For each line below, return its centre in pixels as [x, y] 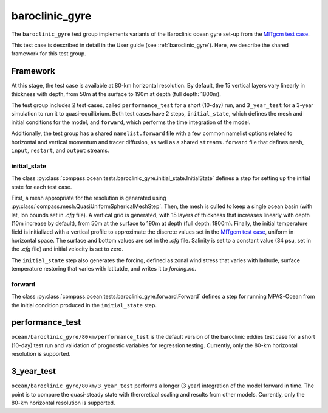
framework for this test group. [49, 54]
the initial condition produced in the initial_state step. [84, 305]
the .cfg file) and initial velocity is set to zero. [67, 249]
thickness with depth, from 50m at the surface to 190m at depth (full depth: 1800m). [116, 94]
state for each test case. [42, 187]
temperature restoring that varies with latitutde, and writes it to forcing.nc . [104, 269]
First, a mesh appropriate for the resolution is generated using [89, 198]
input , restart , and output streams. [60, 150]
